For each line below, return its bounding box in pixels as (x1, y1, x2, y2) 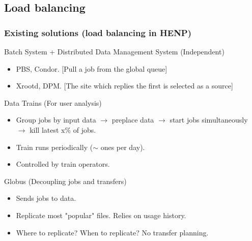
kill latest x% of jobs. (30, 124, 96, 135)
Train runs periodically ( (16, 141, 93, 152)
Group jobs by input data (16, 114, 96, 125)
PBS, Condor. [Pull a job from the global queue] (16, 63, 167, 74)
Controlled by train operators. (16, 159, 110, 169)
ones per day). (100, 141, 145, 152)
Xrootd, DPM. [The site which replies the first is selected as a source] (16, 80, 233, 91)
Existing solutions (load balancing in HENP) (4, 26, 192, 39)
